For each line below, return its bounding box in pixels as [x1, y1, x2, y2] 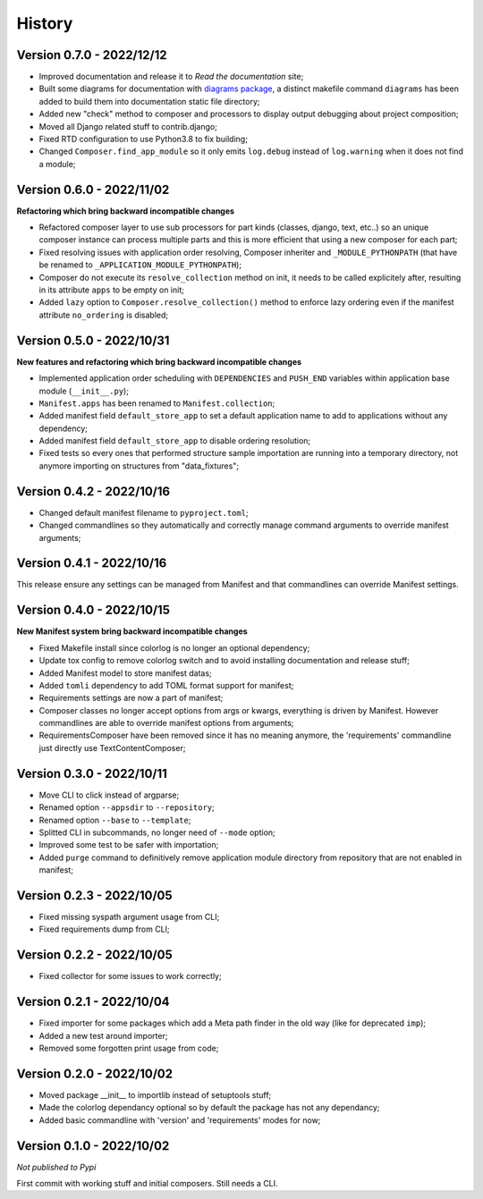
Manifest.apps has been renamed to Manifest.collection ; [38, 398, 275, 409]
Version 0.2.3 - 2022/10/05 [16, 888, 174, 903]
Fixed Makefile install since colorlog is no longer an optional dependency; [38, 642, 310, 653]
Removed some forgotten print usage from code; [38, 1043, 219, 1054]
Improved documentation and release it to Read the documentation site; [38, 72, 304, 82]
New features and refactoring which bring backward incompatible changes [16, 356, 302, 367]
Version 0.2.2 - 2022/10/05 [16, 948, 174, 963]
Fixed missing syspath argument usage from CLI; [38, 912, 220, 923]
